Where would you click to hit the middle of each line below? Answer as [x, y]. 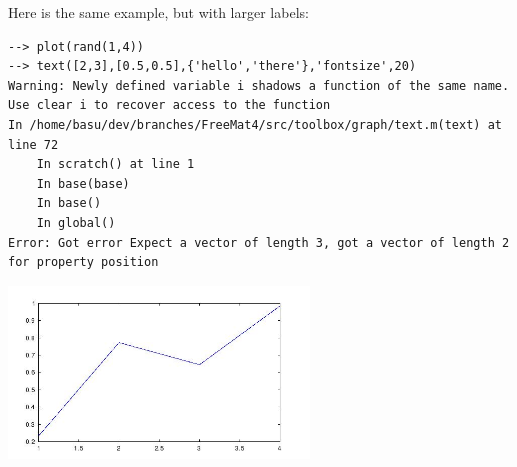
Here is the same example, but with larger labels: [158, 12]
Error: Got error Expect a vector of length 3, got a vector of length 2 [259, 242]
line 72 [33, 144]
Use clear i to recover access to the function [169, 105]
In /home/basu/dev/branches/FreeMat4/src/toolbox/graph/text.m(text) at [255, 124]
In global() [76, 222]
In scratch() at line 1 [115, 164]
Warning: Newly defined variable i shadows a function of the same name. [259, 85]
